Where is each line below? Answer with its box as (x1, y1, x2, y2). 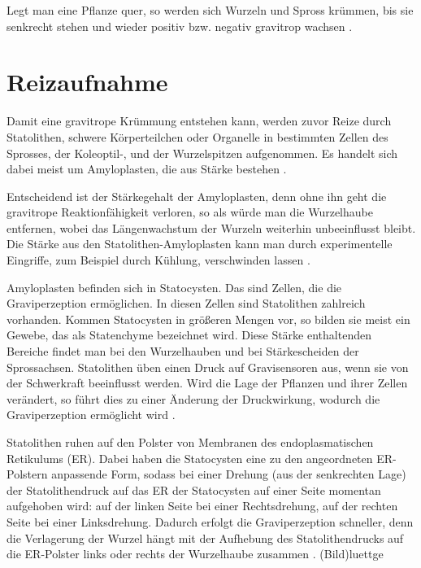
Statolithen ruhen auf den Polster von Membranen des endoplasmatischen (7, 434, 374, 450)
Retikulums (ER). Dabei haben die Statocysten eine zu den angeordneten (7, 449, 373, 466)
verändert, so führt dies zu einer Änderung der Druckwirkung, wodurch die (7, 390, 380, 407)
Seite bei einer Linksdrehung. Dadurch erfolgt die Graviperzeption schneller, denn (7, 513, 414, 530)
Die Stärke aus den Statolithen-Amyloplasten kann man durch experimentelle (7, 235, 393, 252)
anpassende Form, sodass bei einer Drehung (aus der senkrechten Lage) (51, 465, 406, 483)
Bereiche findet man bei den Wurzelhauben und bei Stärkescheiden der (7, 343, 359, 360)
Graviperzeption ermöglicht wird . (7, 406, 176, 423)
